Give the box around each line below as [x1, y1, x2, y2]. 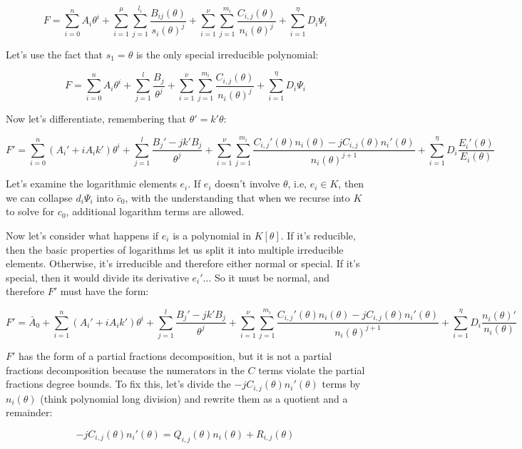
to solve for [6, 204, 55, 219]
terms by [322, 376, 361, 391]
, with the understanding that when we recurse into [125, 190, 350, 205]
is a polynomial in [173, 227, 251, 242]
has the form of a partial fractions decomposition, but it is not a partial [19, 349, 332, 363]
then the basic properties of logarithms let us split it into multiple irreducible [6, 242, 344, 257]
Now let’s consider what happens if [6, 227, 159, 242]
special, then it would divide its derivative [6, 269, 189, 284]
